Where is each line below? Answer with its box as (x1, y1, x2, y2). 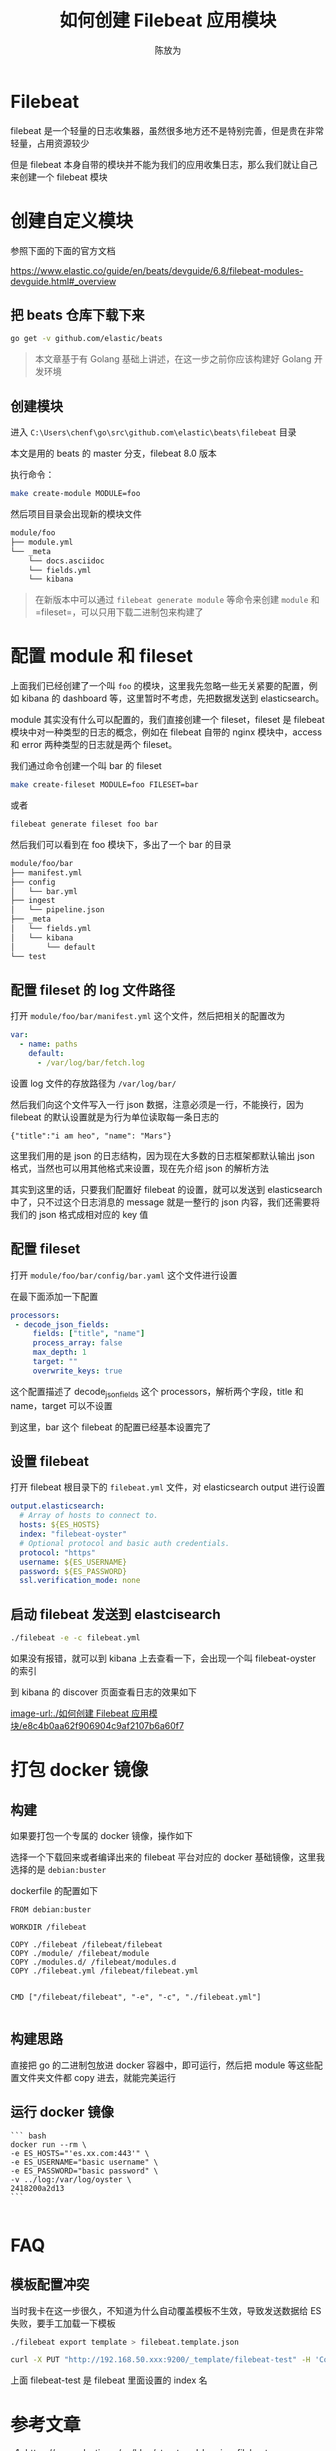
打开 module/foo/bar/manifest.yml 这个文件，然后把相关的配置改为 (10, 1010, 286, 1022)
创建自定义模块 (10, 209, 134, 232)
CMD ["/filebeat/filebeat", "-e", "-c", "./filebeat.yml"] (10, 1992, 262, 2002)
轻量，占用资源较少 (10, 137, 90, 149)
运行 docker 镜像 (10, 2104, 115, 2121)
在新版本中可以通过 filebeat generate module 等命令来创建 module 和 (34, 594, 320, 606)
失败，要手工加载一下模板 (10, 2317, 116, 2329)
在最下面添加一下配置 (10, 1290, 98, 1302)
